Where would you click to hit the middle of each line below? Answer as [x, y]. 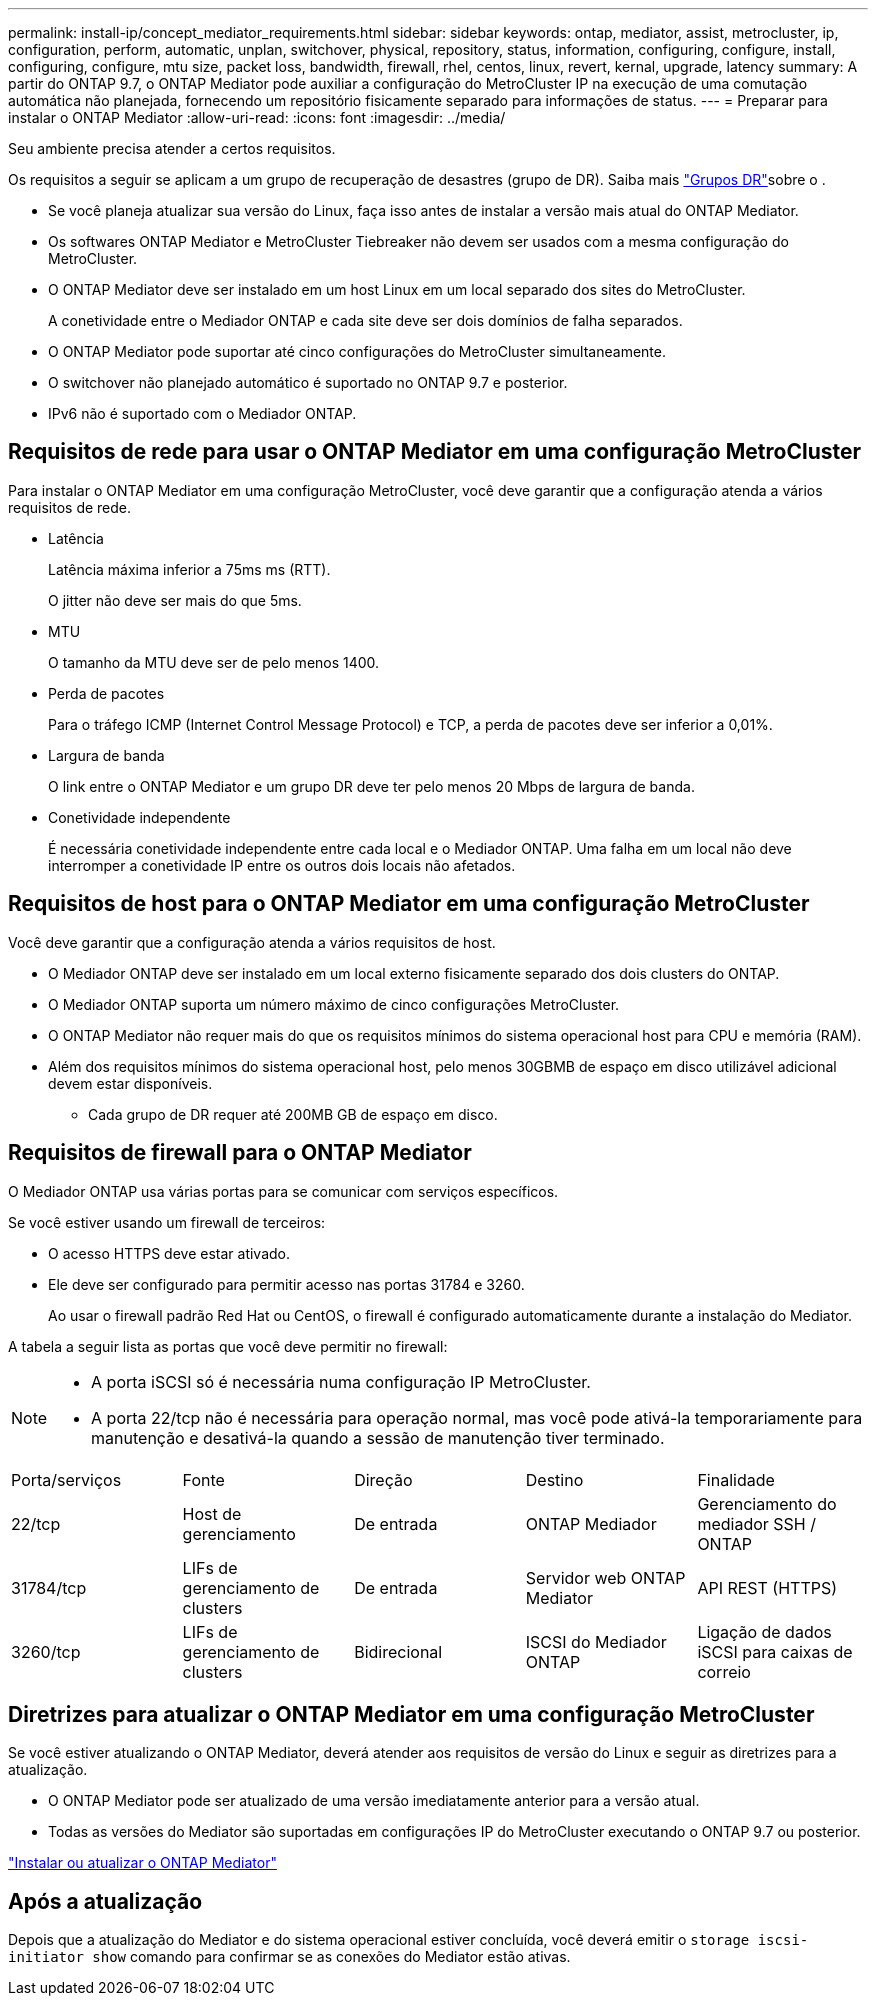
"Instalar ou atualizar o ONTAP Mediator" [142, 1863]
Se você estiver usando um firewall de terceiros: [167, 1222]
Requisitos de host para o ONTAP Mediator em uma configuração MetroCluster [409, 904]
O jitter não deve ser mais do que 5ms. [175, 600]
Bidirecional [398, 1651]
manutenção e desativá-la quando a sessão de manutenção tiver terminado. [378, 1437]
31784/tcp [49, 1587]
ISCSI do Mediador [596, 1641]
